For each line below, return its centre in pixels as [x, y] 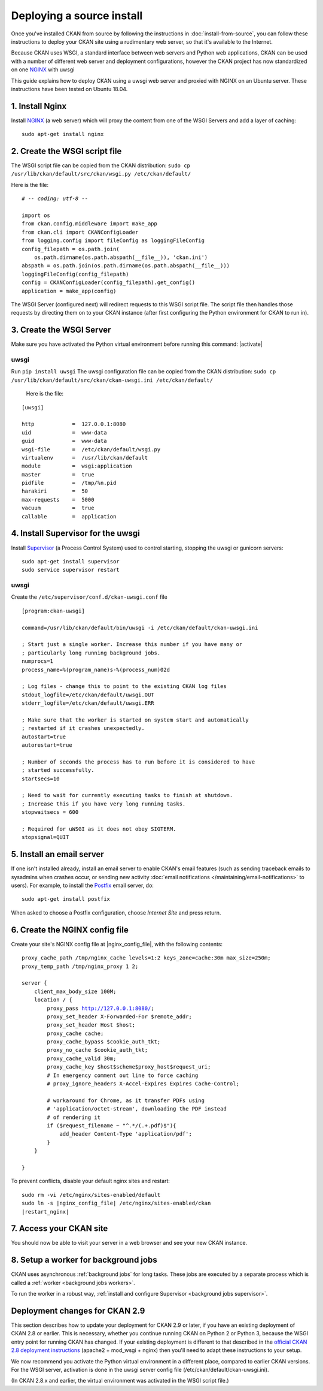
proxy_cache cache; [75, 1033]
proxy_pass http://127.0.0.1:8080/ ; [101, 1008]
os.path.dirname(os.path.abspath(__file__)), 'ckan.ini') [121, 257]
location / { [53, 1000]
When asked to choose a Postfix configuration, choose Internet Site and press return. [116, 912]
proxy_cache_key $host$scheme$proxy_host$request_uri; [129, 1067]
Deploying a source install [77, 16]
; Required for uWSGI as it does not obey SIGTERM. [99, 829]
